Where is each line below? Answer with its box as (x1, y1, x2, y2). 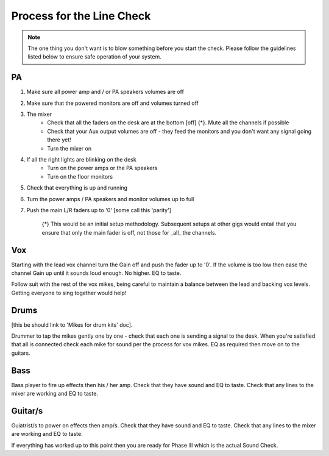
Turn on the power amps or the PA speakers (47, 165, 158, 172)
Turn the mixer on (47, 144, 91, 152)
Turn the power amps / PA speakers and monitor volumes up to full (26, 195, 194, 202)
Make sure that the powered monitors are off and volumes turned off (26, 99, 199, 107)
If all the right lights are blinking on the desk (26, 155, 136, 163)
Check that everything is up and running (26, 184, 128, 191)
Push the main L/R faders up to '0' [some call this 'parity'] (26, 206, 172, 213)
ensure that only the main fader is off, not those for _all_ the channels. (41, 229, 217, 236)
